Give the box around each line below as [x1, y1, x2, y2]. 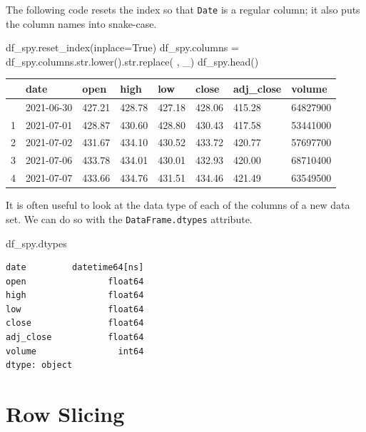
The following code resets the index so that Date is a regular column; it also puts [6, 2, 360, 16]
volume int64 [6, 346, 144, 356]
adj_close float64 [6, 332, 144, 343]
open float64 [6, 276, 144, 287]
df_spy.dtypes [6, 235, 67, 250]
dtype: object [6, 360, 73, 371]
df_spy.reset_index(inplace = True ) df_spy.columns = [6, 40, 239, 55]
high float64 [6, 290, 144, 301]
